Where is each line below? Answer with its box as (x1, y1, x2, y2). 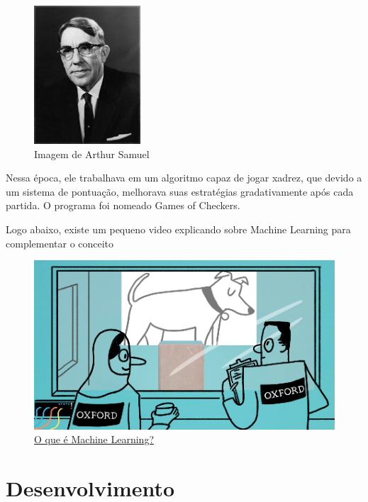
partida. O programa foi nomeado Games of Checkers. (6, 198, 240, 213)
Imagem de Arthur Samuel (34, 146, 150, 161)
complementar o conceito (6, 235, 114, 250)
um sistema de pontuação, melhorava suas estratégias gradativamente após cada (6, 184, 354, 199)
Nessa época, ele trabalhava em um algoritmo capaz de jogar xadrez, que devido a (6, 170, 362, 185)
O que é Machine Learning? (34, 432, 155, 447)
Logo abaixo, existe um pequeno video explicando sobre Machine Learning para (6, 221, 351, 236)
